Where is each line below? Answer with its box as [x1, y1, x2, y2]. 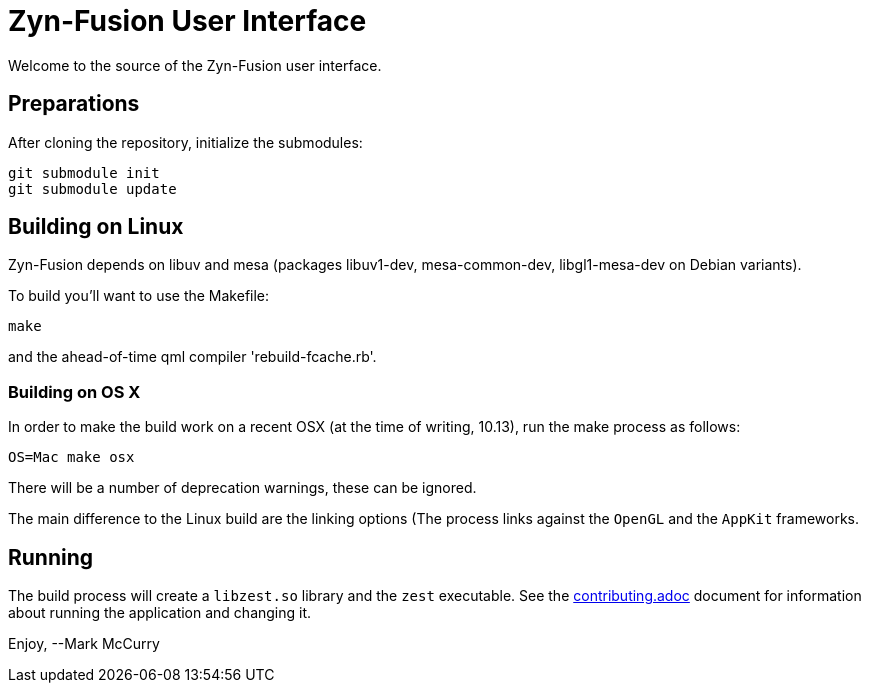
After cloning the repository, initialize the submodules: [8, 133, 363, 151]
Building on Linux [8, 214, 184, 240]
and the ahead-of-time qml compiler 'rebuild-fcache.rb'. [8, 348, 377, 366]
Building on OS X [8, 381, 141, 402]
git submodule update [8, 180, 177, 197]
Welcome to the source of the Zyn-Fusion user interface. [8, 56, 382, 74]
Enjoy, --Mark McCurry [8, 635, 160, 653]
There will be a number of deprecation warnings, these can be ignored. [8, 479, 477, 497]
